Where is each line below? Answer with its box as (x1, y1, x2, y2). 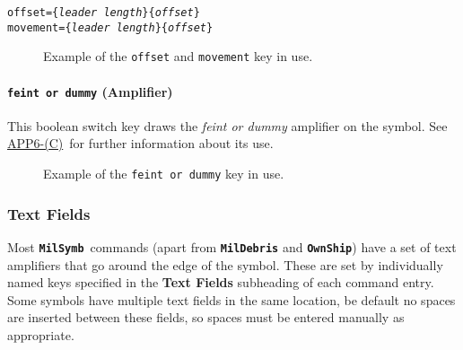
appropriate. (7, 325, 74, 344)
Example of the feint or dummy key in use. (43, 164, 284, 183)
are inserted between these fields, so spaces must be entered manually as (7, 308, 405, 327)
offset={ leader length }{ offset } (7, 6, 200, 19)
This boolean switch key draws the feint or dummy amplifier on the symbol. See (7, 116, 448, 135)
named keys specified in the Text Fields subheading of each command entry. (7, 273, 434, 292)
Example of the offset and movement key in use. (43, 47, 313, 66)
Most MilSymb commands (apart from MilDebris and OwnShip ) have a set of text (7, 237, 457, 256)
